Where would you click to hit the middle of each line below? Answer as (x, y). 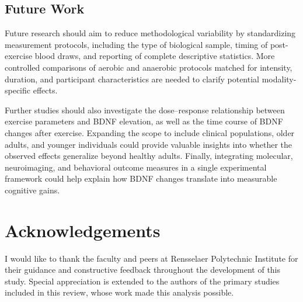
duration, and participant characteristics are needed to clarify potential (132, 79)
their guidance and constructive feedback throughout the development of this (143, 270)
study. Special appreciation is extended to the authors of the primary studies (142, 281)
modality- (279, 79)
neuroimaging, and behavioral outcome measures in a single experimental (136, 167)
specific (18, 90)
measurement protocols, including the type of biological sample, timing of (136, 44)
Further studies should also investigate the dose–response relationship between (145, 110)
